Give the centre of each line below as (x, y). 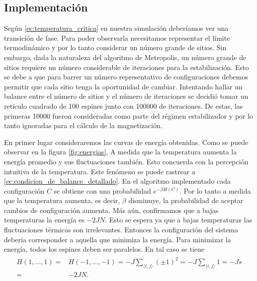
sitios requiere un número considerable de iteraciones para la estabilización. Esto (127, 67)
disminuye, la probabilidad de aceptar (186, 200)
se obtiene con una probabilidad (102, 190)
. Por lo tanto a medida (215, 190)
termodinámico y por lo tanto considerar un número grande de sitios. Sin (115, 47)
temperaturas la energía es (44, 220)
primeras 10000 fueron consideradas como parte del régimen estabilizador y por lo (129, 115)
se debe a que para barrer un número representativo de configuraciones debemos (126, 77)
